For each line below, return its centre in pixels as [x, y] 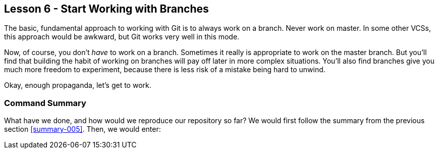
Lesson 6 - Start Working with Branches [106, 9]
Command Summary [45, 103]
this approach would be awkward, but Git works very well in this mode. [122, 37]
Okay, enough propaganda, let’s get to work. [78, 85]
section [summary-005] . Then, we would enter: [83, 129]
